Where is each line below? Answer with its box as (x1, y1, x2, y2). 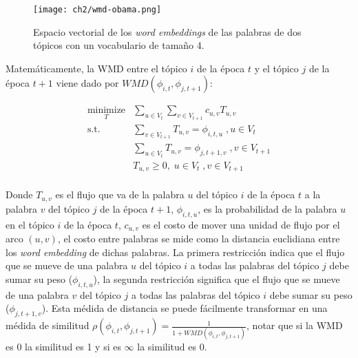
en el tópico (6, 217, 54, 231)
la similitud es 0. (137, 339, 207, 354)
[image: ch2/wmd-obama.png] (33, 5, 162, 14)
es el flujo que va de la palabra (55, 187, 185, 202)
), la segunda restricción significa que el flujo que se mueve (93, 271, 340, 286)
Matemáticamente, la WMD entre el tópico (6, 61, 187, 75)
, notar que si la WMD (246, 318, 343, 333)
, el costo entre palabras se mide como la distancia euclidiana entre (57, 231, 340, 246)
